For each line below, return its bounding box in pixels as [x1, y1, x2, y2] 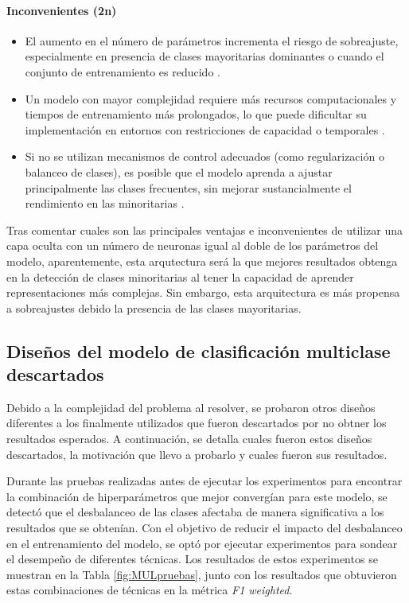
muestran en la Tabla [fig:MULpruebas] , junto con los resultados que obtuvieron [6, 566, 397, 582]
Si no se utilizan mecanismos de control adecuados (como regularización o [25, 148, 384, 165]
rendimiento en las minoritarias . [25, 195, 185, 212]
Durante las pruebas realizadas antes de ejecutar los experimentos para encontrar [6, 473, 403, 489]
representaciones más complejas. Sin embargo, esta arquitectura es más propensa [6, 284, 400, 301]
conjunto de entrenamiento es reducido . [25, 63, 220, 80]
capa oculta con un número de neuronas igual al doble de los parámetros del [6, 237, 379, 254]
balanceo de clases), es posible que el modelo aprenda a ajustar [25, 163, 333, 180]
